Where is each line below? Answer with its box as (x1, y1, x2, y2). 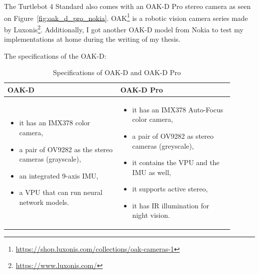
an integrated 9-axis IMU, (19, 170, 99, 181)
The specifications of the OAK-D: (4, 50, 107, 61)
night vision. (132, 210, 170, 220)
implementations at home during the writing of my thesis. (4, 34, 181, 44)
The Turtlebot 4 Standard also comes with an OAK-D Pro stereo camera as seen (4, 1, 251, 11)
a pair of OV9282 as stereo (132, 130, 214, 141)
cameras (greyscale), (132, 140, 194, 151)
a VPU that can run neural (19, 187, 103, 197)
